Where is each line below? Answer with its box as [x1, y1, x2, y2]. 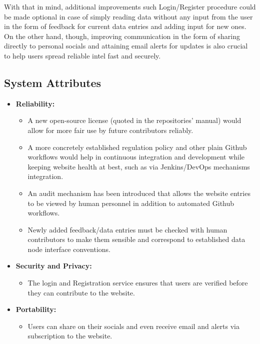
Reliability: [15, 98, 55, 108]
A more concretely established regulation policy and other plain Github [27, 141, 247, 152]
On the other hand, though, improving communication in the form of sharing [4, 30, 240, 41]
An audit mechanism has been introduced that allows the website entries [27, 187, 250, 198]
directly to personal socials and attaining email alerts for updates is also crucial [4, 40, 248, 51]
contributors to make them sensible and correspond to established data [27, 234, 245, 244]
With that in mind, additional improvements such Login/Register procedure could [4, 1, 256, 11]
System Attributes [4, 74, 101, 90]
